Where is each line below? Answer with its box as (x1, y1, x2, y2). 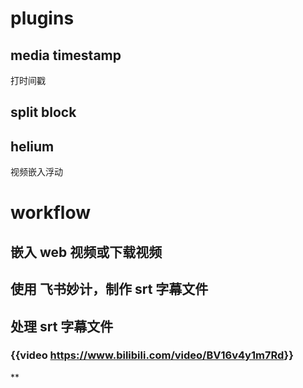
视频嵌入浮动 (10, 166, 63, 178)
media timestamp (10, 47, 122, 64)
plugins (10, 7, 75, 30)
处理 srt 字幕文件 (10, 318, 114, 335)
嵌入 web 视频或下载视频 (10, 243, 163, 261)
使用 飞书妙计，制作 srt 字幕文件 (10, 281, 209, 298)
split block (10, 104, 77, 121)
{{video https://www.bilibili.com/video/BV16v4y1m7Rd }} (10, 348, 294, 362)
